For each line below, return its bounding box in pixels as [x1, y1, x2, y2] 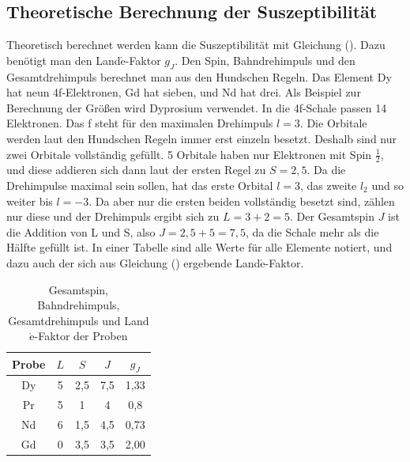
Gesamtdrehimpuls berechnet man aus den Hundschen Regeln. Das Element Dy [6, 68, 392, 85]
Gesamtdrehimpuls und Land [8, 312, 149, 328]
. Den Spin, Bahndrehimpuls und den [175, 51, 355, 68]
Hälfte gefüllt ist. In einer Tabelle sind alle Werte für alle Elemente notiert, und [6, 239, 393, 256]
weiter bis [6, 192, 53, 209]
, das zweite [299, 176, 357, 193]
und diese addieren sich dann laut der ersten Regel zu [6, 161, 266, 178]
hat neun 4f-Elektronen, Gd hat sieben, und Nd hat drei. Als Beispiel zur [6, 84, 361, 100]
